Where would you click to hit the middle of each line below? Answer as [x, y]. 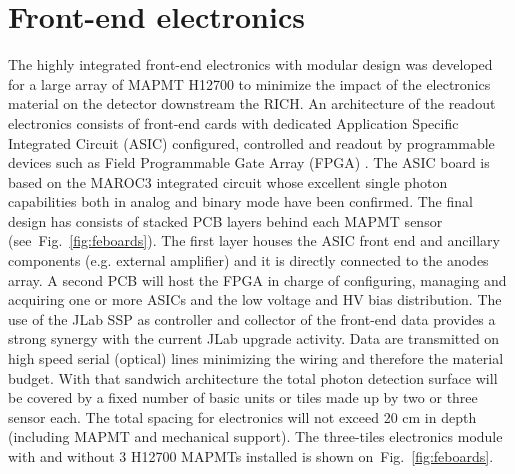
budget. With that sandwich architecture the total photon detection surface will [253, 377]
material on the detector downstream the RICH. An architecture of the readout [252, 103]
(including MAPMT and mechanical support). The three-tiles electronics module [255, 436]
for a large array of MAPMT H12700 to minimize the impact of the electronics [249, 83]
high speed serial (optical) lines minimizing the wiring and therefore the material [256, 358]
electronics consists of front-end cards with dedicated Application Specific [233, 122]
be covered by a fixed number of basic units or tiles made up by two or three [243, 397]
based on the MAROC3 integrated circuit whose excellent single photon [228, 181]
